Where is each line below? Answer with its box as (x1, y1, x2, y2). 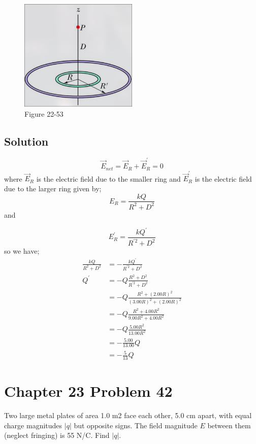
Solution (4, 133, 49, 149)
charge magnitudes (4, 420, 62, 430)
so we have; (4, 246, 40, 256)
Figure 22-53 (24, 108, 63, 119)
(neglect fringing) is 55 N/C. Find (4, 430, 110, 440)
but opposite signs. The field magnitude (74, 420, 198, 430)
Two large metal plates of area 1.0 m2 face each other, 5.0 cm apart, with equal (4, 409, 252, 420)
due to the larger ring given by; (4, 183, 102, 193)
